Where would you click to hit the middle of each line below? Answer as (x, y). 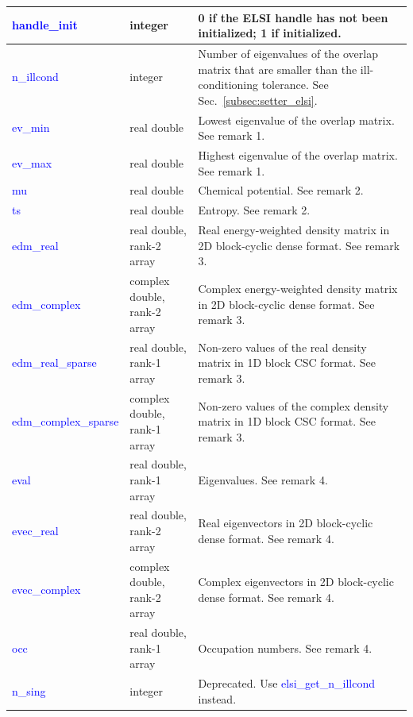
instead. (217, 698)
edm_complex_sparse (66, 421)
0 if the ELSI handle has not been (293, 17)
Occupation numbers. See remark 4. (285, 648)
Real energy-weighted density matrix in (294, 230)
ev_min (31, 127)
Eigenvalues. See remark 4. (263, 480)
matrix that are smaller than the (278, 69)
